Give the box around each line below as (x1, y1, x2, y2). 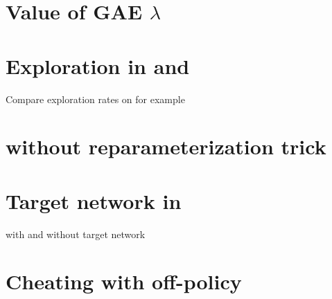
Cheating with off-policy (6, 267, 242, 296)
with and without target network (6, 226, 146, 241)
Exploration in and (6, 51, 190, 80)
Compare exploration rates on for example (6, 91, 185, 106)
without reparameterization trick (6, 132, 326, 161)
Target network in (6, 186, 182, 215)
